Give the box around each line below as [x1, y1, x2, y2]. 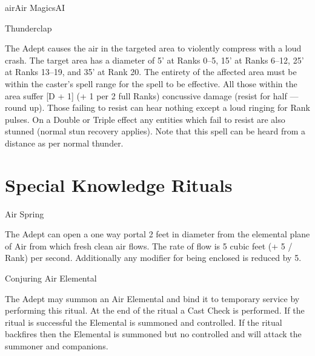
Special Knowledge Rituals [5, 172, 233, 197]
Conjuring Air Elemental [5, 272, 97, 285]
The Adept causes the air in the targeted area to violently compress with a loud [5, 42, 302, 54]
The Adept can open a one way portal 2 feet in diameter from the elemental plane [5, 228, 310, 240]
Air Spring [5, 207, 44, 220]
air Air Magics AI [5, 1, 65, 13]
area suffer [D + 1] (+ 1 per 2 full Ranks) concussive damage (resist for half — [5, 89, 299, 102]
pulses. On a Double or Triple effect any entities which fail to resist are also [5, 113, 285, 125]
